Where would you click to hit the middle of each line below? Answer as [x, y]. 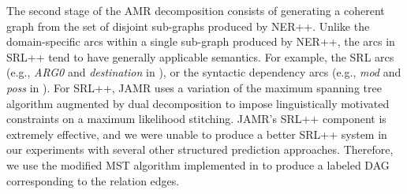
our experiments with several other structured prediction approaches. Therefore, [200, 149]
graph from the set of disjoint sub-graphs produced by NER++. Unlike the [188, 26]
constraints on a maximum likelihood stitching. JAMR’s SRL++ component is [196, 119]
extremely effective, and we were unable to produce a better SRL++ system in [197, 134]
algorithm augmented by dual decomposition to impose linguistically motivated [198, 103]
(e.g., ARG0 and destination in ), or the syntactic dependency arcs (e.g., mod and [204, 72]
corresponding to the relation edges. [93, 180]
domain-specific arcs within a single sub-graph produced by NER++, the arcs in [201, 41]
